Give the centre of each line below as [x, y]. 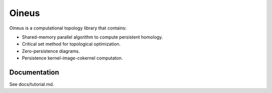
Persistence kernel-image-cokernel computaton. [72, 58]
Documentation [34, 72]
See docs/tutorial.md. [32, 84]
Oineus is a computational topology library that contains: [68, 28]
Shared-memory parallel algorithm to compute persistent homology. [92, 37]
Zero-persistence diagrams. [51, 51]
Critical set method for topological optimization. [71, 44]
